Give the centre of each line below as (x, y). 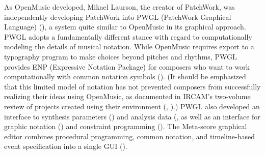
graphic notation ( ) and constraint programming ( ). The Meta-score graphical (126, 126)
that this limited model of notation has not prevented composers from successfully (132, 86)
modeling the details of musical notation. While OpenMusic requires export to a (129, 46)
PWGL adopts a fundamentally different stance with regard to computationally (128, 36)
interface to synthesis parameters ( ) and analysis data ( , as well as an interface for (132, 116)
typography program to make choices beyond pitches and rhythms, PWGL (121, 56)
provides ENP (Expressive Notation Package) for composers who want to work (127, 66)
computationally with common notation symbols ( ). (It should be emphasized (125, 76)
